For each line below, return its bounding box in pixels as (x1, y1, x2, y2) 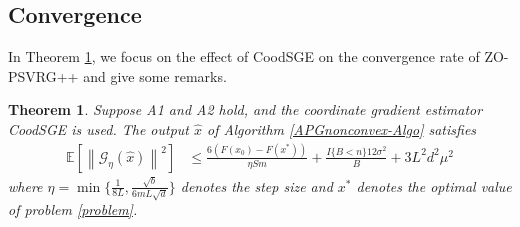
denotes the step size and (180, 175, 333, 196)
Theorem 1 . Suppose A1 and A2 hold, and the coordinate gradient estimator (8, 99, 483, 120)
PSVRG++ (8, 65, 79, 86)
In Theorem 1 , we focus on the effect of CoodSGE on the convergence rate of (8, 46, 480, 67)
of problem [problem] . (8, 199, 138, 220)
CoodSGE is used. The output (8, 118, 190, 139)
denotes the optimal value (356, 175, 512, 196)
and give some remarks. (83, 65, 227, 86)
